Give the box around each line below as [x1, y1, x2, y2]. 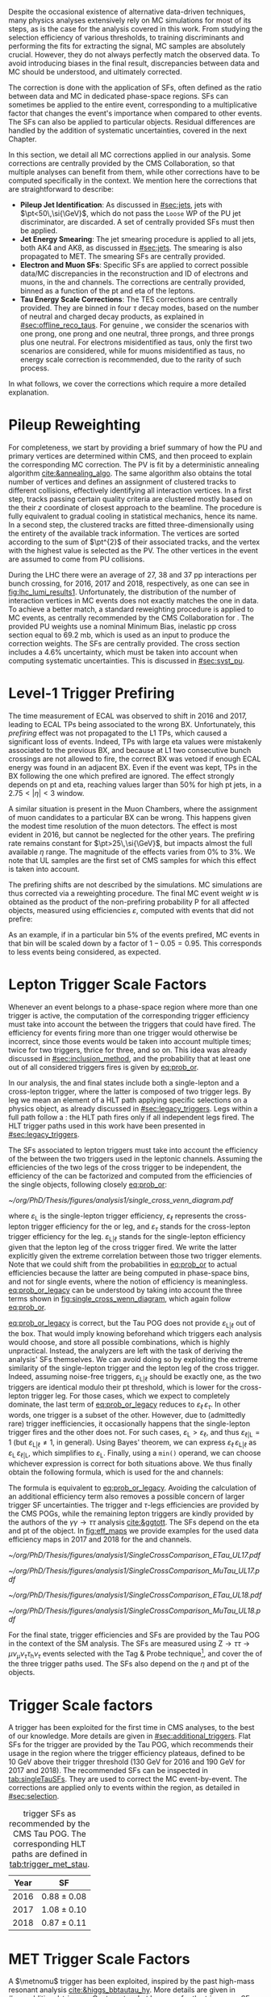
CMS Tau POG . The [13, 1828, 86, 1839]
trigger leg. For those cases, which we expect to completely [31, 1390, 231, 1400]
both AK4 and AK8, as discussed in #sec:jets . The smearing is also [19, 243, 243, 252]
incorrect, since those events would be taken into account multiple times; [8, 1036, 252, 1046]
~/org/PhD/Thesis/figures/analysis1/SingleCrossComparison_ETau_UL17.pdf [8, 1550, 261, 1559]
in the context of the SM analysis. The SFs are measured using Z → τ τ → [8, 1638, 250, 1648]
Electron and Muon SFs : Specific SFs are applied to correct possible [19, 260, 248, 269]
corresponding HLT [13, 1838, 86, 1850]
